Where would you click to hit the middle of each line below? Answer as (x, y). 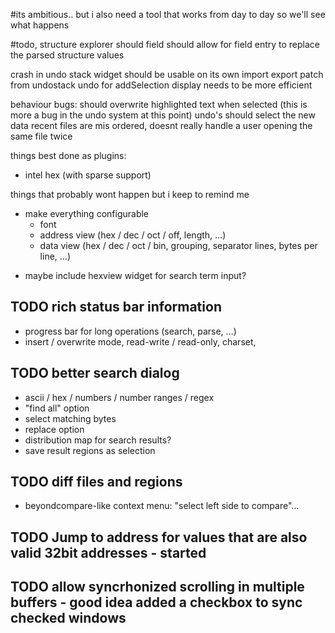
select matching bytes (70, 418)
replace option (54, 429)
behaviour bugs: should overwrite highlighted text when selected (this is (159, 104)
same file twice (41, 136)
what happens (40, 25)
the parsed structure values (67, 55)
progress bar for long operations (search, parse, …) (130, 331)
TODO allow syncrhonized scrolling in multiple (157, 587)
